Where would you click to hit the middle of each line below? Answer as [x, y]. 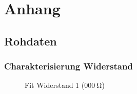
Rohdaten [31, 41]
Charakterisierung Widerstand [68, 66]
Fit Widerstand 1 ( [55, 85]
